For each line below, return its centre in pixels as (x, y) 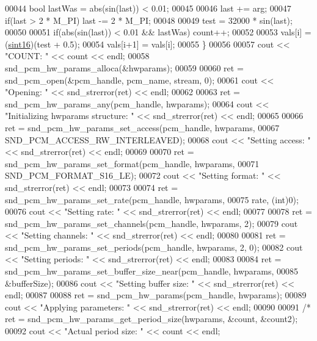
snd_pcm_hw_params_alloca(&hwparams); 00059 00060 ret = (124, 67)
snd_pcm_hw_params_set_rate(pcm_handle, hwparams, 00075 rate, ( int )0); (152, 199)
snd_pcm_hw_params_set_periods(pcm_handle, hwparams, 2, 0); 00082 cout (154, 247)
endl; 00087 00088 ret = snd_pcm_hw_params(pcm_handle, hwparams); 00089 (156, 295)
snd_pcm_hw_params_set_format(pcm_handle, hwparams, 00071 (132, 163)
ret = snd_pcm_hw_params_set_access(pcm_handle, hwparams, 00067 (142, 127)
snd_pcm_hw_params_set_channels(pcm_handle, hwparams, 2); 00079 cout (151, 223)
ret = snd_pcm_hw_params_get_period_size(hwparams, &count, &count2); (151, 319)
